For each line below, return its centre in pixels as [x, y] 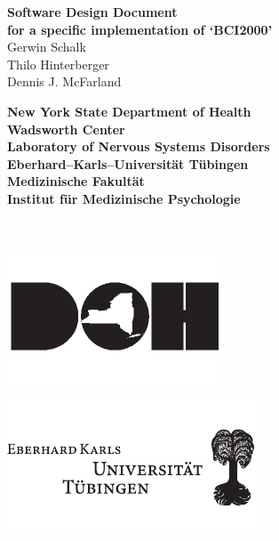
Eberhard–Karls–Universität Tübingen [128, 163]
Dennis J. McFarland [64, 81]
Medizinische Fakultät [76, 181]
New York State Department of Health [129, 111]
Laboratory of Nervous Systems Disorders [139, 146]
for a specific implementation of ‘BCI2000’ [140, 29]
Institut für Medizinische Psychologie [124, 198]
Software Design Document [92, 12]
